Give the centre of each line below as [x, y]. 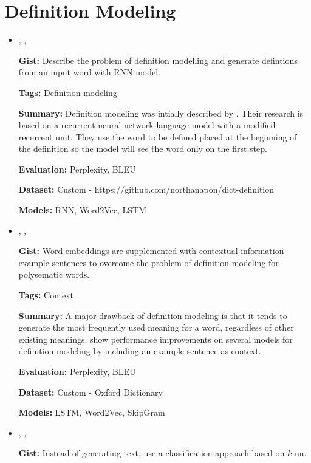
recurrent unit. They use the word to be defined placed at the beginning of [158, 136]
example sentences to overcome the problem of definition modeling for [149, 262]
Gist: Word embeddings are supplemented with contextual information [151, 251]
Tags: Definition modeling [68, 92]
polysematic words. [54, 274]
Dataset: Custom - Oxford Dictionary [91, 392]
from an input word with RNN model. [90, 72]
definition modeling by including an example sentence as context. [140, 351]
